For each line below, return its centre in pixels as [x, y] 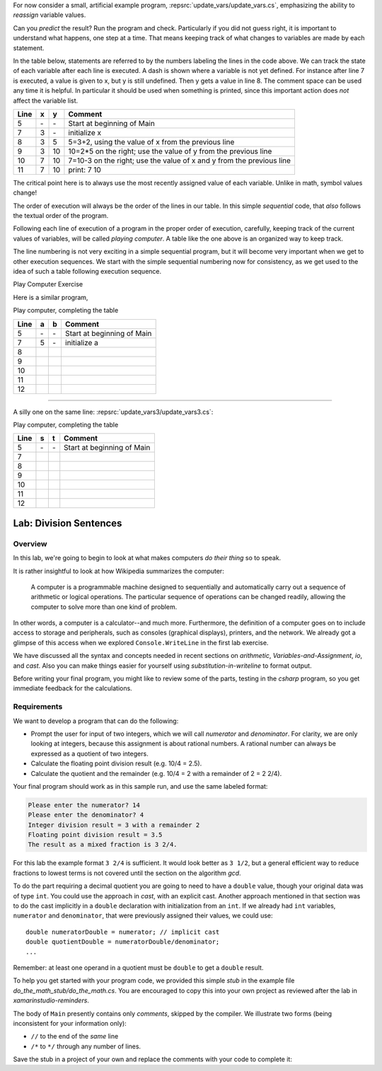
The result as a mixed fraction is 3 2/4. [103, 845]
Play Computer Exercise [48, 284]
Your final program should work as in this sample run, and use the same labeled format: [140, 786]
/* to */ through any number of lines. [86, 1046]
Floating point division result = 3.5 [95, 835]
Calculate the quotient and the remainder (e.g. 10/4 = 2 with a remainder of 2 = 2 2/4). [156, 773]
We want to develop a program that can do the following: [96, 721]
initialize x [85, 132]
